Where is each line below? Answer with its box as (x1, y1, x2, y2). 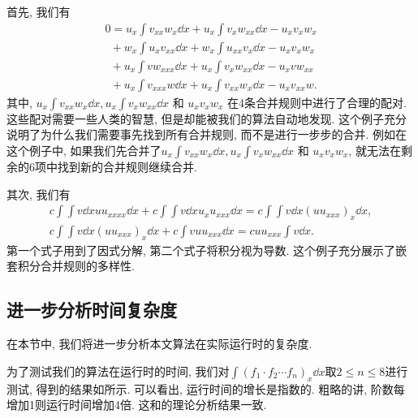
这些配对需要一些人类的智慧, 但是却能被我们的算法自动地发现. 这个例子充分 (6, 110, 407, 127)
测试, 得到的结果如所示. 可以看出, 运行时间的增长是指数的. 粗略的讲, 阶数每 (6, 380, 405, 397)
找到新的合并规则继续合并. (57, 157, 197, 175)
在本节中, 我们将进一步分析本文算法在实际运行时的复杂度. (6, 335, 312, 352)
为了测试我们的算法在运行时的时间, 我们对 (6, 362, 230, 379)
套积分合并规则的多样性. (6, 257, 135, 274)
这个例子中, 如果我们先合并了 (6, 141, 162, 158)
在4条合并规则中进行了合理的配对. (227, 93, 407, 110)
